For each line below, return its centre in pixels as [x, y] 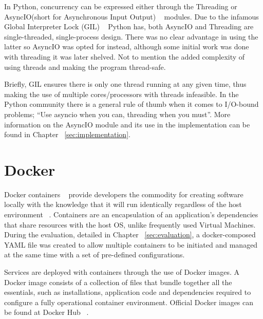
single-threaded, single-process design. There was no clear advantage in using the [131, 36]
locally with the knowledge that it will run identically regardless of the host [123, 204]
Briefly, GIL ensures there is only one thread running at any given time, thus [125, 84]
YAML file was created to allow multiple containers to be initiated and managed [131, 244]
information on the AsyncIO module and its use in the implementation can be [127, 124]
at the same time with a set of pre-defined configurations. [95, 255]
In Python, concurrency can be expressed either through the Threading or [121, 6]
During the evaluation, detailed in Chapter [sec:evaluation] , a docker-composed [130, 234]
